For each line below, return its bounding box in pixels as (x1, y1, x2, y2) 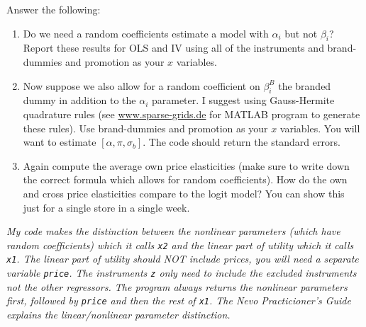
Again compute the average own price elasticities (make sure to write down (23, 158, 350, 173)
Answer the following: (6, 2, 101, 16)
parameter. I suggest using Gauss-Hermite (151, 93, 335, 108)
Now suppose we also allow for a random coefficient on (23, 78, 260, 93)
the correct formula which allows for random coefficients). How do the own (23, 172, 348, 187)
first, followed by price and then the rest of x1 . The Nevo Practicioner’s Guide (6, 293, 351, 308)
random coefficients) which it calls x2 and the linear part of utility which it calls (6, 237, 354, 252)
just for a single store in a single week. (23, 200, 190, 214)
